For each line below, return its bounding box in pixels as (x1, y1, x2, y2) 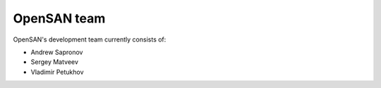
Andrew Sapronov (30, 48, 83, 56)
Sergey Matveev (30, 58, 79, 66)
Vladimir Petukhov (30, 68, 84, 76)
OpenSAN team (13, 11, 106, 26)
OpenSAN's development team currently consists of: (13, 35, 167, 44)
